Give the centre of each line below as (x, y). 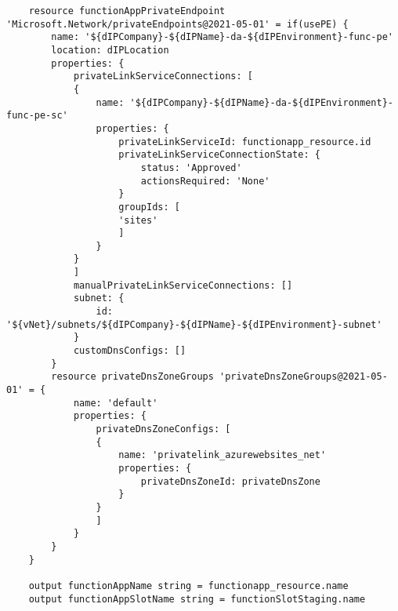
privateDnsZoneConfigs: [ (163, 429)
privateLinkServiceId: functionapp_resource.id (245, 142)
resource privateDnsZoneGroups (132, 377)
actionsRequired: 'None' (205, 181)
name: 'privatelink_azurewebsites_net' (223, 455)
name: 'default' (116, 403)
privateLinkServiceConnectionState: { (219, 155)
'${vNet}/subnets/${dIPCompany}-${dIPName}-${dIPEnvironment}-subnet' (194, 324)
